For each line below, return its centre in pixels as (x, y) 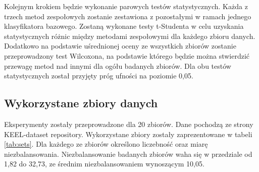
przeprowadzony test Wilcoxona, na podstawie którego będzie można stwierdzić (127, 55)
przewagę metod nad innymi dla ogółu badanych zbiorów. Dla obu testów (118, 66)
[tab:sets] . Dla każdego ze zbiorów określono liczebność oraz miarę (106, 144)
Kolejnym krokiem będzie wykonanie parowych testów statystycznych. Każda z (126, 6)
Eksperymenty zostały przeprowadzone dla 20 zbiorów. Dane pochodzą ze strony (129, 124)
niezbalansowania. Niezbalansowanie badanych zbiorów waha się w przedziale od (128, 154)
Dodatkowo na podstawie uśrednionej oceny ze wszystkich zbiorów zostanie (120, 46)
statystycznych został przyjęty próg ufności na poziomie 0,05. (99, 76)
